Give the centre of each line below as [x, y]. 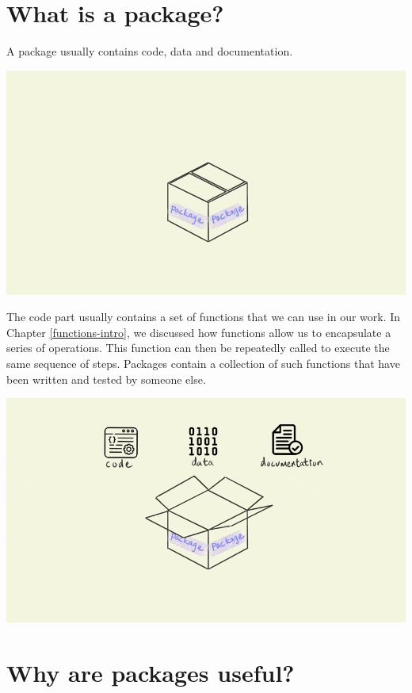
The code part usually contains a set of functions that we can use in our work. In [204, 317]
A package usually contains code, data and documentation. [150, 51]
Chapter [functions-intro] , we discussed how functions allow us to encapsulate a [199, 332]
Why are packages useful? [151, 672]
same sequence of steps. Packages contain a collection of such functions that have [203, 363]
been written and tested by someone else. [106, 379]
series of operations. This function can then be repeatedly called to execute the [198, 348]
